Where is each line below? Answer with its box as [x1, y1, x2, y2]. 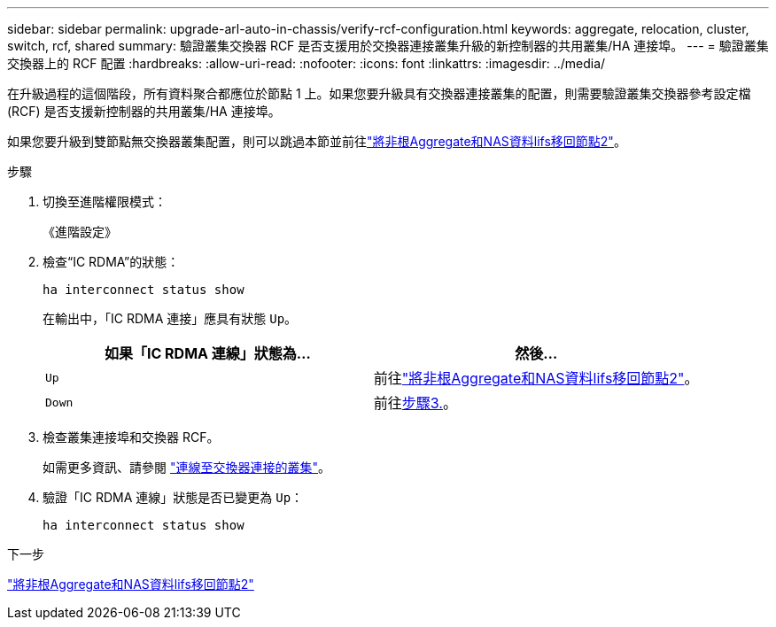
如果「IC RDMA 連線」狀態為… [104, 344, 311, 362]
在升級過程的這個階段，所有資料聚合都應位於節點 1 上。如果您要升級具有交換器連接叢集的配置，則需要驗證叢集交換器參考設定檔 [7, 86, 751, 101]
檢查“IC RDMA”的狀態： [43, 254, 180, 269]
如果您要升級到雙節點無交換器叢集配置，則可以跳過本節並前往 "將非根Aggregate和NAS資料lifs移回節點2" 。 [7, 134, 626, 149]
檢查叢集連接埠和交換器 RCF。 [43, 430, 220, 445]
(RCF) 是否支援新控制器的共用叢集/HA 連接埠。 [7, 104, 281, 119]
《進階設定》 [43, 224, 117, 239]
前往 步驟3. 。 [373, 394, 457, 412]
